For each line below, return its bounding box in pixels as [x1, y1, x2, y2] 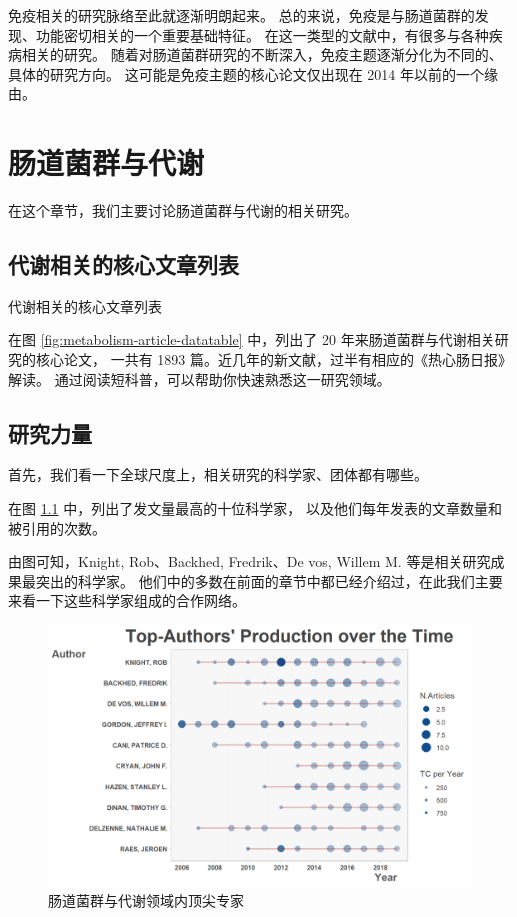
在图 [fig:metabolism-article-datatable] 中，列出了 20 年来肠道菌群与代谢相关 [8, 329, 495, 350]
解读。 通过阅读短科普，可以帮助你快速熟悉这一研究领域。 [8, 368, 391, 389]
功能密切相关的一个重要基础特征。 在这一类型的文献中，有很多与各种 [35, 24, 489, 45]
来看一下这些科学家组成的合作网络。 [8, 590, 246, 611]
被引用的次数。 [8, 517, 106, 538]
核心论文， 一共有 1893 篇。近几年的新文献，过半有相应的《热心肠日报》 [35, 349, 512, 370]
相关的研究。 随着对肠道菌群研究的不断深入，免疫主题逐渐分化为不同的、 [21, 44, 503, 65]
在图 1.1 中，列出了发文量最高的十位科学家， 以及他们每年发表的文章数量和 [8, 498, 502, 519]
